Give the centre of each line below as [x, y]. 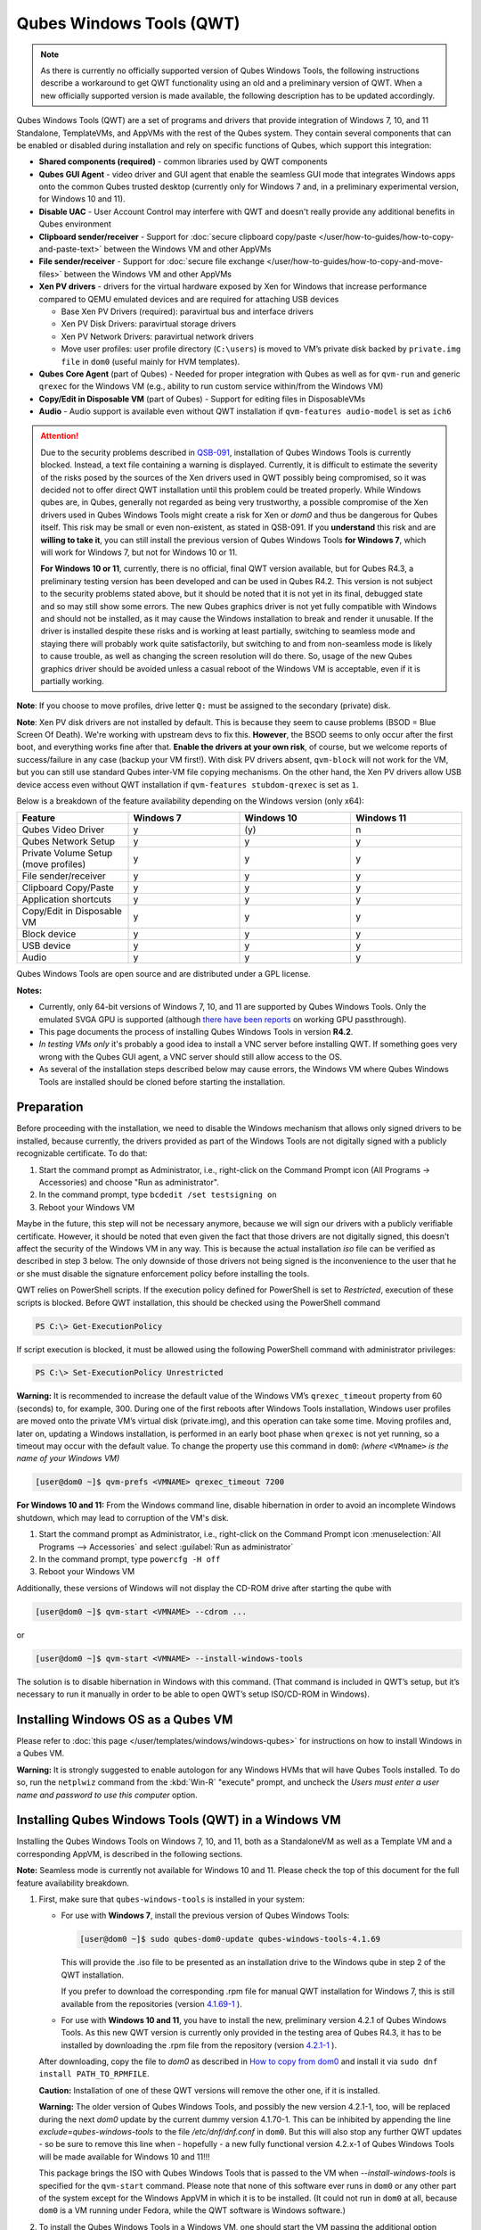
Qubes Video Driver [63, 830]
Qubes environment [75, 224]
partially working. [72, 681]
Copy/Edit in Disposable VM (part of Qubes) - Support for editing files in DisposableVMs [202, 399]
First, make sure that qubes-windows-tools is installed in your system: [171, 1899]
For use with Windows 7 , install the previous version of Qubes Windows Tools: [205, 1916]
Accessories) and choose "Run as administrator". [129, 1183]
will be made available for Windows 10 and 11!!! [124, 2156]
